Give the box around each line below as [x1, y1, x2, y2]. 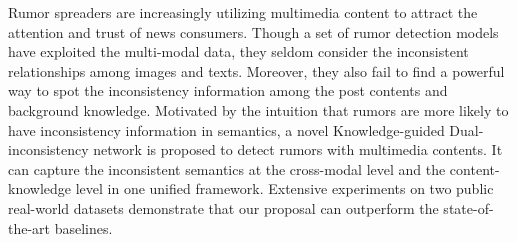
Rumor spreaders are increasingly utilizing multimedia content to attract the [8, 2, 478, 22]
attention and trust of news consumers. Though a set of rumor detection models [8, 21, 499, 42]
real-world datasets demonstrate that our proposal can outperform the [8, 197, 439, 218]
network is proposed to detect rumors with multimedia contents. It [93, 139, 503, 160]
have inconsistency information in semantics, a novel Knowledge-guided [8, 119, 445, 140]
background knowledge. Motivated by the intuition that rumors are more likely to [8, 99, 509, 120]
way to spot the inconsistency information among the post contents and [8, 80, 448, 101]
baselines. [54, 217, 113, 238]
